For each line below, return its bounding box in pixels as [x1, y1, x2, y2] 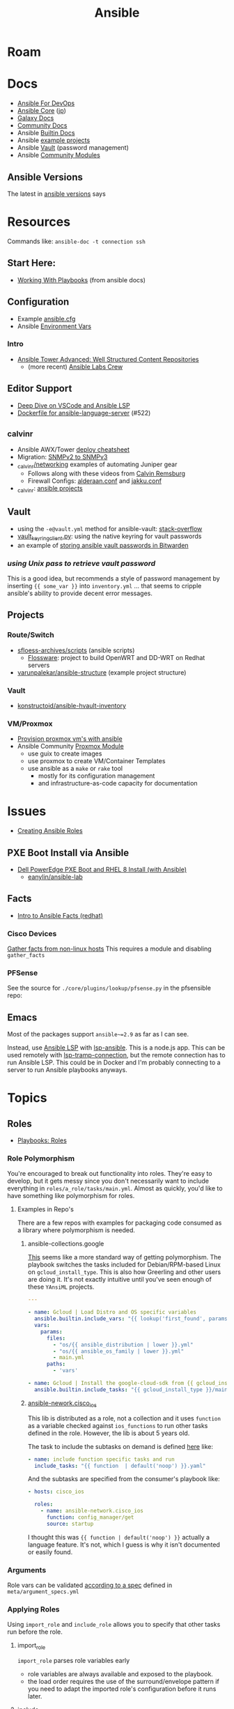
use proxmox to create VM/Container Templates [27, 757, 166, 765]
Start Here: [7, 257, 56, 269]
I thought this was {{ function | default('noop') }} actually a [27, 1533, 210, 1541]
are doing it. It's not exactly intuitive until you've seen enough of [27, 1275, 212, 1284]
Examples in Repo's [17, 1205, 75, 1213]
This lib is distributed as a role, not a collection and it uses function [27, 1413, 221, 1423]
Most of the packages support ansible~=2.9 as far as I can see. [7, 1030, 189, 1039]
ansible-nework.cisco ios [27, 1399, 97, 1409]
